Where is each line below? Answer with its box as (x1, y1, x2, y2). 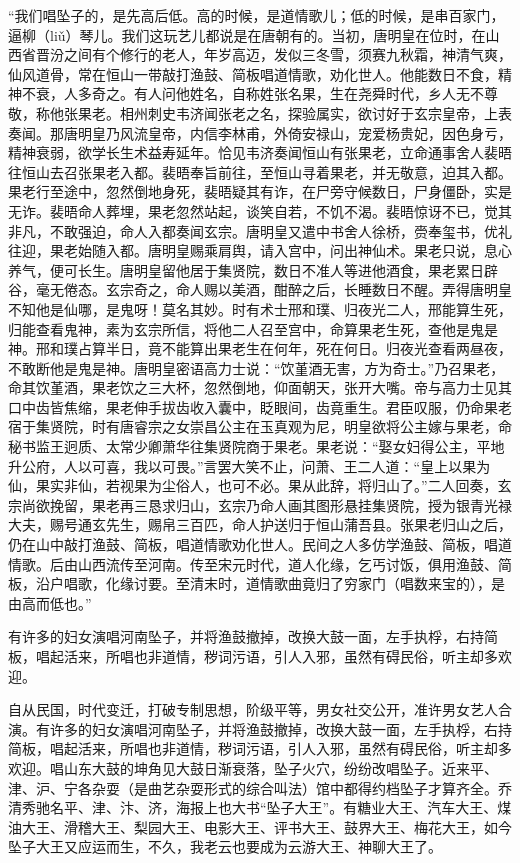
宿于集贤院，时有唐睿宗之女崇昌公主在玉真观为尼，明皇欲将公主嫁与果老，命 (8, 416, 512, 437)
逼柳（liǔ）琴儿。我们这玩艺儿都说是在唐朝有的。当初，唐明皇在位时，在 (8, 24, 486, 45)
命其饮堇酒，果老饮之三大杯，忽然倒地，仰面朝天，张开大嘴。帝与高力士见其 (8, 377, 512, 398)
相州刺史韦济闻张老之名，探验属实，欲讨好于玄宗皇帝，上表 (119, 102, 512, 123)
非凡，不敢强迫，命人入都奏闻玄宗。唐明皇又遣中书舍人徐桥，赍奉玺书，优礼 (8, 220, 512, 241)
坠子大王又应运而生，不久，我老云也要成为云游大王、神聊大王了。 (8, 836, 442, 857)
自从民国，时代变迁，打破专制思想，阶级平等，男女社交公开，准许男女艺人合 (8, 699, 512, 720)
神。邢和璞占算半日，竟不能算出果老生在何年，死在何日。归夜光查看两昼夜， (8, 338, 512, 359)
